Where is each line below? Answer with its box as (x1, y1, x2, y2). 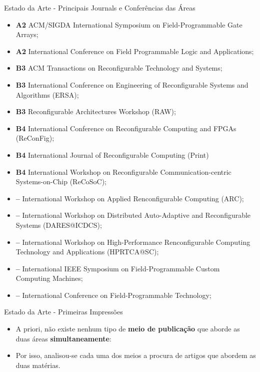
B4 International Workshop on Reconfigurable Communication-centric (15, 166, 231, 177)
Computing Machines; (15, 273, 83, 283)
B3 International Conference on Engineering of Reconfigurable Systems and (15, 79, 248, 90)
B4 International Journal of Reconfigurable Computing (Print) (15, 149, 209, 160)
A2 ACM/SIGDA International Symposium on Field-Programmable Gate (15, 19, 242, 30)
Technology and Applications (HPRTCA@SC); (15, 246, 159, 257)
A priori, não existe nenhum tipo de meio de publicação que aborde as (15, 323, 240, 334)
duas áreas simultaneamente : (15, 333, 111, 343)
